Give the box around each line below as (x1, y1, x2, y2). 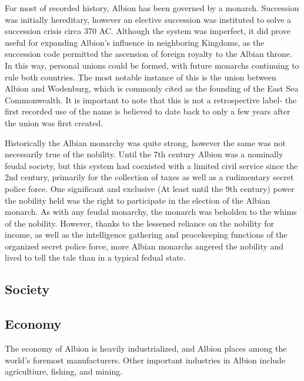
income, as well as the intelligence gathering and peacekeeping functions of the (5, 228, 288, 241)
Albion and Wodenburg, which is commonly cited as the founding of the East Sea (5, 82, 299, 95)
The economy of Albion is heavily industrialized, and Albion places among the (5, 342, 287, 355)
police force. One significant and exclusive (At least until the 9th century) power (5, 182, 295, 194)
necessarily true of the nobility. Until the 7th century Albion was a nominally (5, 148, 283, 160)
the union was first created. (5, 116, 103, 129)
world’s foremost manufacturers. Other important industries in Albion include (5, 353, 286, 366)
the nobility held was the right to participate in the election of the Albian (5, 194, 270, 206)
